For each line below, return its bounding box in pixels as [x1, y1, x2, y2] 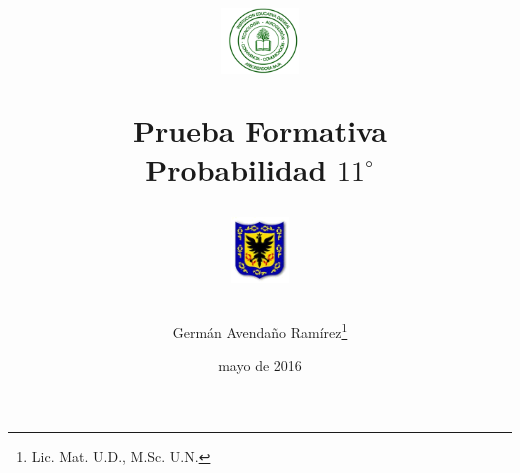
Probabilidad [145, 148, 327, 189]
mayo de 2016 [218, 355, 302, 376]
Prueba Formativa [133, 109, 387, 150]
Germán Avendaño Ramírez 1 [172, 319, 348, 342]
